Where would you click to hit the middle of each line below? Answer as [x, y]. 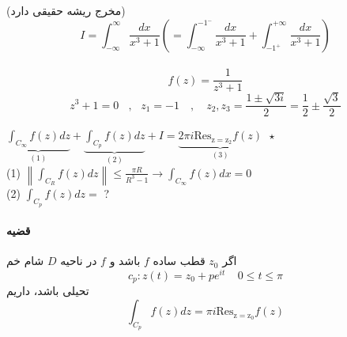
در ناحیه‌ [79, 261]
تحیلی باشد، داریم [48, 291]
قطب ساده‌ [179, 261]
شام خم [25, 261]
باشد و [125, 261]
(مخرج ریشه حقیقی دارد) [66, 10]
